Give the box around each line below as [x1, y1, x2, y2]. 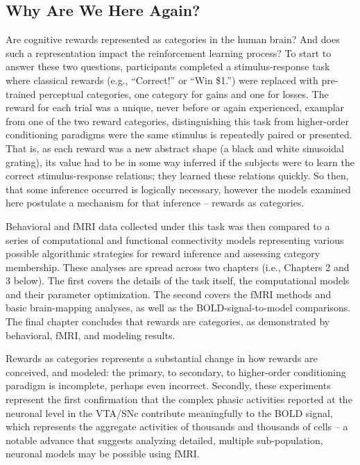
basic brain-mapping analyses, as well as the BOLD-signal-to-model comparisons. [6, 300, 351, 315]
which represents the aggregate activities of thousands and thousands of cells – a [6, 419, 348, 434]
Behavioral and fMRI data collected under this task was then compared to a [6, 218, 330, 233]
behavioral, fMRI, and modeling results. [6, 327, 175, 342]
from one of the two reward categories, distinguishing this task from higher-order [6, 113, 349, 128]
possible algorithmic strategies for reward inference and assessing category [6, 246, 320, 261]
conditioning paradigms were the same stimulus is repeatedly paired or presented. [6, 127, 352, 142]
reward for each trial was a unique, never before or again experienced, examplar [6, 100, 345, 115]
